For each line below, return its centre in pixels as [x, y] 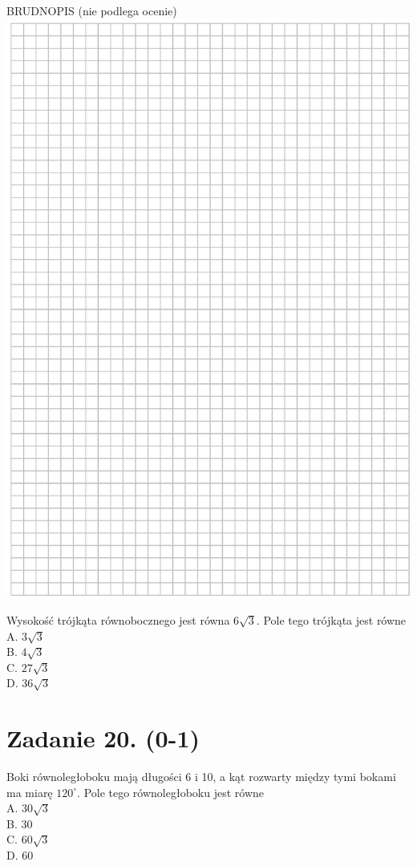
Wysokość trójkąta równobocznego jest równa [118, 620]
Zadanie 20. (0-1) [103, 738]
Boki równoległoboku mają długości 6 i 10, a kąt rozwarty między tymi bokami [201, 777]
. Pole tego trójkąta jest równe [331, 620]
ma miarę [30, 792]
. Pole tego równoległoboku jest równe [171, 792]
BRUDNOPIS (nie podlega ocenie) [92, 10]
